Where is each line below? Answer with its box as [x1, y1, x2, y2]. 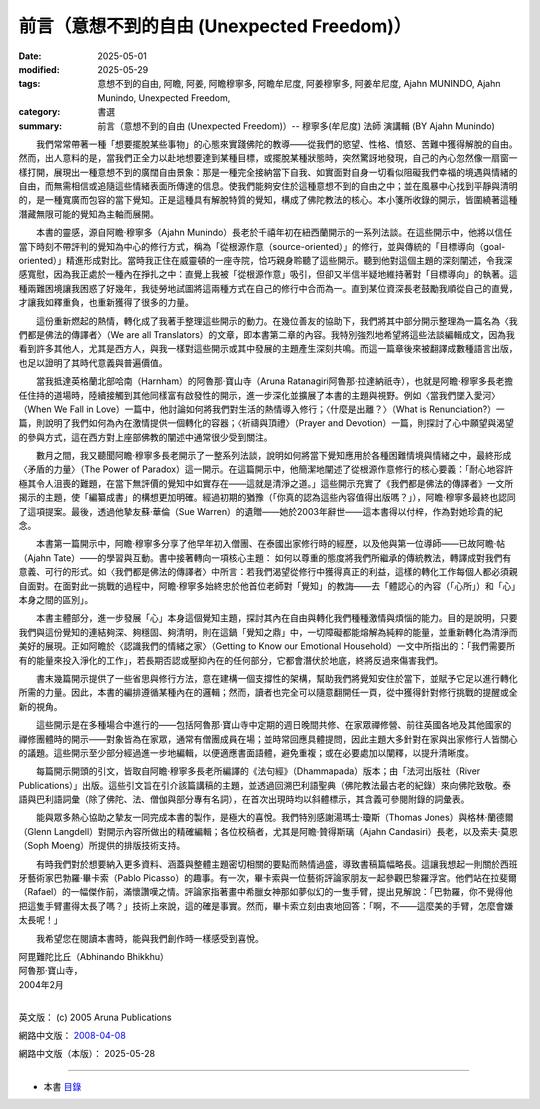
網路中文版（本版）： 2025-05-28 [18, 1048, 155, 1060]
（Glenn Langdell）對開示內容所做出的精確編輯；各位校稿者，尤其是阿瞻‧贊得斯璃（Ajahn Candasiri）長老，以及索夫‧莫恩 [18, 825, 519, 837]
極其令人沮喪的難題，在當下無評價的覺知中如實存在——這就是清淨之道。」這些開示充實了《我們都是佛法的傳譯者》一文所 [18, 477, 514, 489]
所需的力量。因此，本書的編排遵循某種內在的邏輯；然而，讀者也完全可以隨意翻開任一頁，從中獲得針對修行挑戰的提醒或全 [18, 686, 518, 699]
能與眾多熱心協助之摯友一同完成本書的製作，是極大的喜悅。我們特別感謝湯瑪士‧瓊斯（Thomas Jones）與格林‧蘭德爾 [35, 811, 514, 824]
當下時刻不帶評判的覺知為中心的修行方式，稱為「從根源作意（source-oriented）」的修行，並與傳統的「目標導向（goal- [18, 240, 506, 252]
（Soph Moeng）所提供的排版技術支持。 [18, 840, 186, 852]
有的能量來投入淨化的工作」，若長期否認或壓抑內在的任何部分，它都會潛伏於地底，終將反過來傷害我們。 [18, 654, 444, 666]
